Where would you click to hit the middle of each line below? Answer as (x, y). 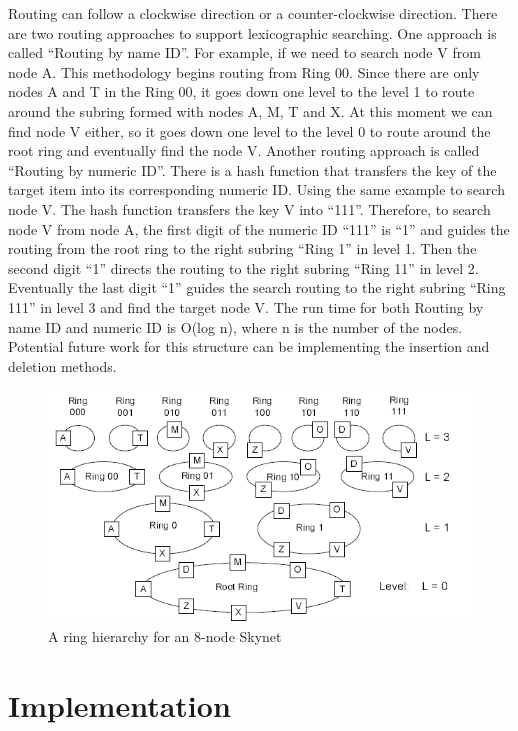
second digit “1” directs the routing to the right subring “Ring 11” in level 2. (243, 267)
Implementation (119, 705)
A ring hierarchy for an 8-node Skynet (165, 636)
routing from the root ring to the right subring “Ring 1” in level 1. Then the (242, 248)
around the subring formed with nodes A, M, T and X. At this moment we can (250, 110)
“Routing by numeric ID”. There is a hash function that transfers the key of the (252, 169)
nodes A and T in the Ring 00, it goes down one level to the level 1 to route (241, 91)
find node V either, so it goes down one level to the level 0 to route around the (249, 130)
